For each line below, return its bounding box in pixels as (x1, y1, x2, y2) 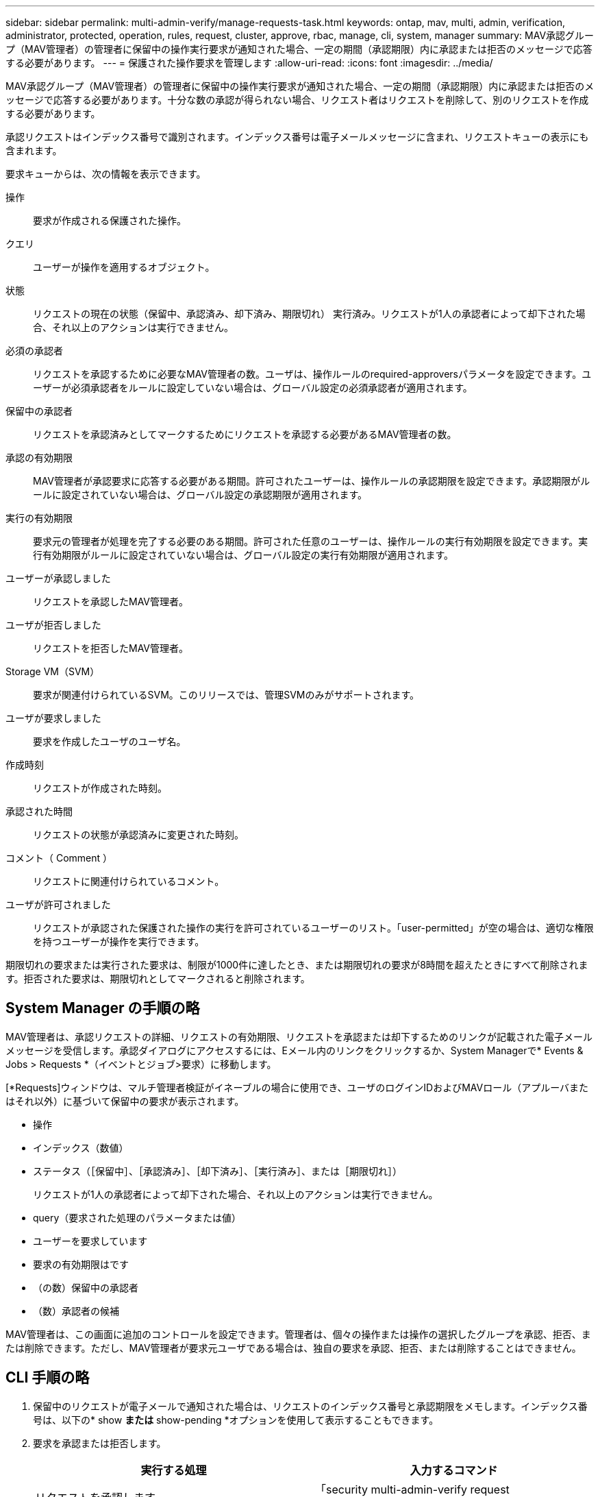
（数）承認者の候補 (33, 1304, 119, 1317)
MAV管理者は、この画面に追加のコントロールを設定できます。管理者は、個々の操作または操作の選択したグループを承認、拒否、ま (5, 1328, 591, 1340)
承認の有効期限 (5, 452, 73, 463)
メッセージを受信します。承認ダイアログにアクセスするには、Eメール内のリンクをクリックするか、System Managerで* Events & (5, 1044, 584, 1056)
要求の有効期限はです (33, 1258, 129, 1270)
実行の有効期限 (5, 512, 73, 524)
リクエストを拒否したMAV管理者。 (33, 642, 189, 654)
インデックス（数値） (33, 1141, 129, 1154)
